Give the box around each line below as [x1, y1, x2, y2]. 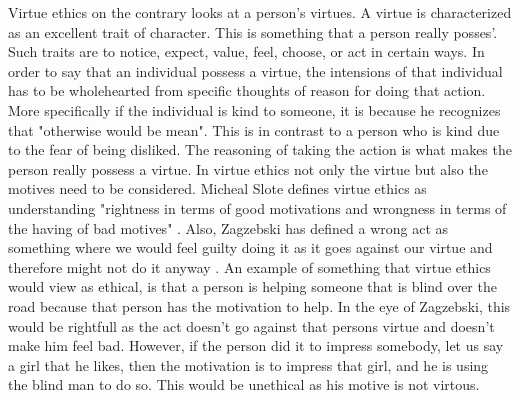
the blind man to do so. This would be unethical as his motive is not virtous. [8, 374, 480, 395]
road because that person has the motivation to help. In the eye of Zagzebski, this [8, 295, 511, 316]
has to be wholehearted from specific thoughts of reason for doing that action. [8, 80, 486, 101]
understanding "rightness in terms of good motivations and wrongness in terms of [8, 197, 507, 218]
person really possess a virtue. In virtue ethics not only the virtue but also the [8, 158, 488, 179]
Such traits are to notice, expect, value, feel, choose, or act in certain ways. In [8, 41, 485, 62]
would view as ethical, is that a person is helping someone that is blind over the [8, 276, 497, 297]
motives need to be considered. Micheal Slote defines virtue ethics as [8, 178, 427, 199]
